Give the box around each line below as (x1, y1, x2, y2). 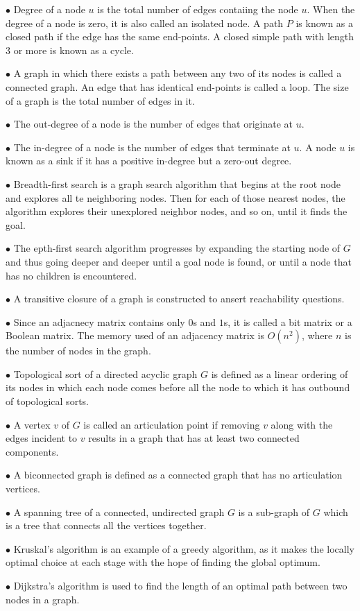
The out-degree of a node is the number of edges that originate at (13, 117, 293, 131)
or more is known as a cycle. (13, 42, 134, 57)
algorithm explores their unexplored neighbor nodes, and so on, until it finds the (6, 204, 348, 218)
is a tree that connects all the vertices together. (6, 518, 207, 533)
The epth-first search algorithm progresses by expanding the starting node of (13, 241, 341, 255)
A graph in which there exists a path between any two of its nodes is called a (13, 66, 342, 80)
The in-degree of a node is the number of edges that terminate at (13, 139, 291, 154)
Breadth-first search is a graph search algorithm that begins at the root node (13, 176, 341, 191)
